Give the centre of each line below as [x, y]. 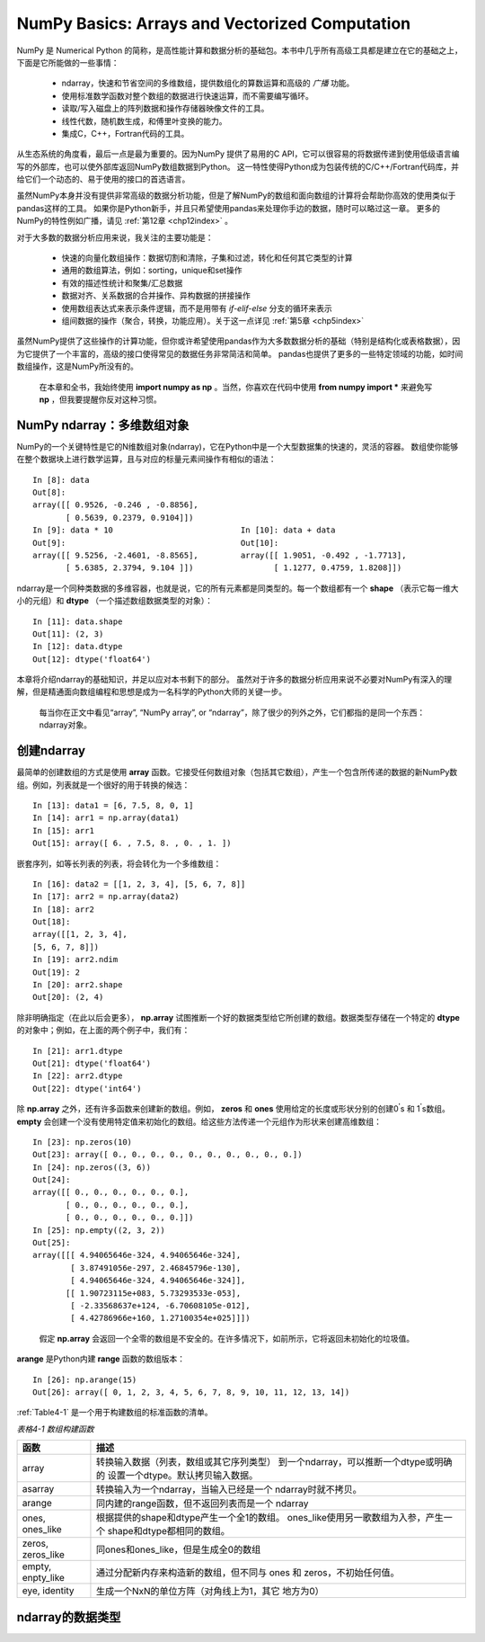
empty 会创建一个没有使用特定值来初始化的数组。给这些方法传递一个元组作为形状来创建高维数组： [199, 1121]
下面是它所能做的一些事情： [68, 62]
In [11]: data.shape [78, 621]
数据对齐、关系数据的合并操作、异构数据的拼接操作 [156, 296]
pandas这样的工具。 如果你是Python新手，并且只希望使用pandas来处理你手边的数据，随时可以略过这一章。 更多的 [228, 208]
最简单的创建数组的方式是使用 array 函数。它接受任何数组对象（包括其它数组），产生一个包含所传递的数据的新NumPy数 [237, 772]
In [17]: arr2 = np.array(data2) [106, 897]
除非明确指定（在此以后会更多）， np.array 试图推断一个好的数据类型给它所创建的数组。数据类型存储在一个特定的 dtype [238, 1017]
